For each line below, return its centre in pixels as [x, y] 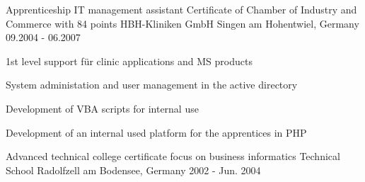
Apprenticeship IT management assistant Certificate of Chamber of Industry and [181, 9]
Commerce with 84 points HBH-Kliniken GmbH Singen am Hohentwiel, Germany [182, 23]
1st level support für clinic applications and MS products [129, 61]
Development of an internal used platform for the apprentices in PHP [156, 132]
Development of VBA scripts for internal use [102, 108]
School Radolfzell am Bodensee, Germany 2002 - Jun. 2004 [133, 170]
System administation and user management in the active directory [152, 85]
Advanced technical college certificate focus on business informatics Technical [173, 156]
